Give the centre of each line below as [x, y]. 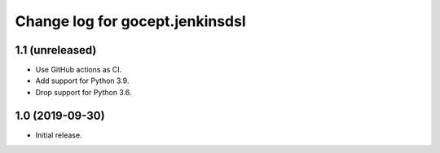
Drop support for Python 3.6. [84, 92]
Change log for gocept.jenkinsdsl [130, 21]
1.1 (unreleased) [56, 50]
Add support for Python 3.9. [82, 81]
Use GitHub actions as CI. [79, 70]
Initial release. [59, 135]
